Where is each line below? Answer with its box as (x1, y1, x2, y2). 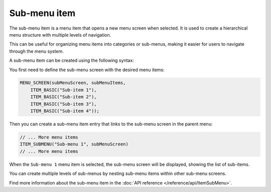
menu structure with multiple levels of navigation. (9, 32, 111, 38)
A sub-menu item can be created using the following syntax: (9, 58, 134, 64)
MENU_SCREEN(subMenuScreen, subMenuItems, (20, 80, 126, 86)
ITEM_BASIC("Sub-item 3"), (30, 101, 97, 107)
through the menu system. (9, 48, 64, 54)
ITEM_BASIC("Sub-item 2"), (30, 94, 97, 100)
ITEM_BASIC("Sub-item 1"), (30, 87, 97, 93)
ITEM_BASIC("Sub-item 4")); (30, 108, 100, 114)
